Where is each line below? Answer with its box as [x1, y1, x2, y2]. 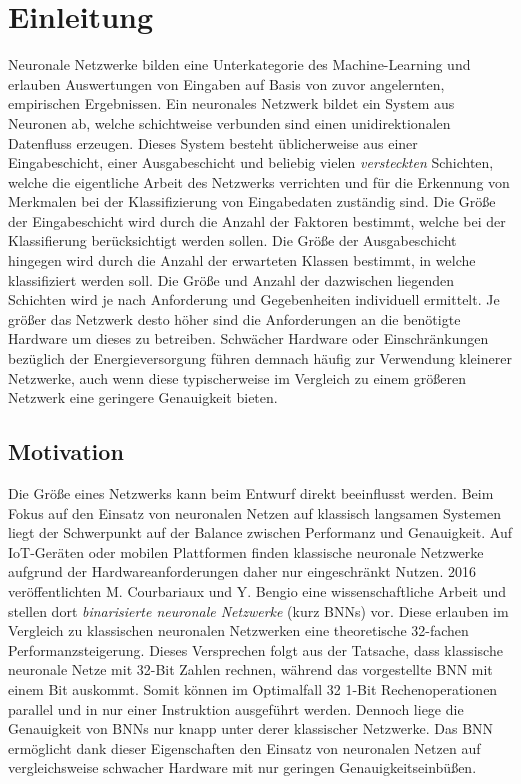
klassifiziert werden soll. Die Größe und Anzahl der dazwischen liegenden [8, 269, 455, 290]
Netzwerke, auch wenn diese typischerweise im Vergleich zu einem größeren [8, 367, 467, 388]
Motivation [8, 436, 124, 467]
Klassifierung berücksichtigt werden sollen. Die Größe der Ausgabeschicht [8, 230, 457, 251]
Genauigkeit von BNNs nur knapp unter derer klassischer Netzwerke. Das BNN [8, 718, 494, 739]
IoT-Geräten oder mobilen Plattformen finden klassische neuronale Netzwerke [8, 541, 484, 562]
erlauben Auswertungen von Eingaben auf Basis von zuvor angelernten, [8, 73, 445, 94]
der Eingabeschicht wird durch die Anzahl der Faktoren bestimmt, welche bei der [8, 210, 506, 231]
